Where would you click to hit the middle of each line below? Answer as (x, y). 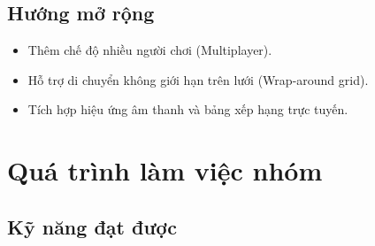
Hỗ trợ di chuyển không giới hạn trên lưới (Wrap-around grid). (198, 79)
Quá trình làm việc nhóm (165, 170)
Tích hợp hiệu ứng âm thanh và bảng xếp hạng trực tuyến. (188, 109)
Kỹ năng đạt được (92, 226)
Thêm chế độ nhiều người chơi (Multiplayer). (150, 50)
